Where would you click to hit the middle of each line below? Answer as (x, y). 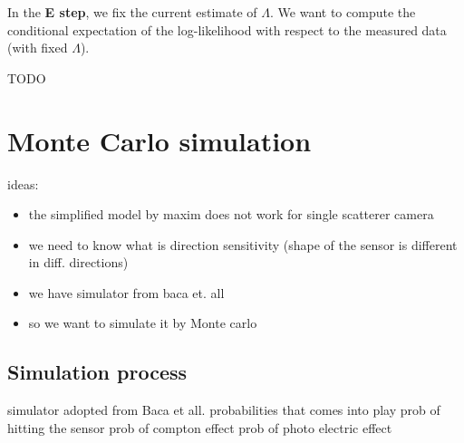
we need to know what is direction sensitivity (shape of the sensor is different (243, 244)
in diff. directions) (78, 262)
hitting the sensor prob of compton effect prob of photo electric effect (200, 427)
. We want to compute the (343, 12)
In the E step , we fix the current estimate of (132, 12)
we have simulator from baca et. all (126, 292)
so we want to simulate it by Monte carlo (143, 323)
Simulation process (97, 372)
